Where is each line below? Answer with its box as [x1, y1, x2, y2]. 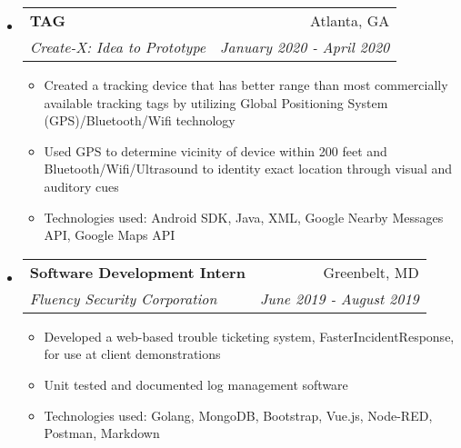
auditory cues [44, 176, 119, 195]
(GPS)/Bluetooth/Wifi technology [44, 111, 236, 130]
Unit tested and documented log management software [44, 374, 348, 393]
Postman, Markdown [44, 423, 160, 443]
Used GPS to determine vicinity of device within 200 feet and [44, 141, 387, 160]
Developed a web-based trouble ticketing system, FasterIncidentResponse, [44, 326, 455, 345]
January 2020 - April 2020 [220, 36, 390, 57]
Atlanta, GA [310, 10, 390, 31]
